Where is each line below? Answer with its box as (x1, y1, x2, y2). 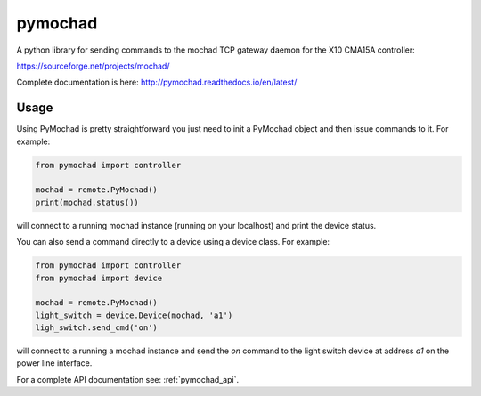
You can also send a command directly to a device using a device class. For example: (16, 237, 330, 247)
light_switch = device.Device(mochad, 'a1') (35, 310, 233, 320)
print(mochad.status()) (35, 197, 140, 207)
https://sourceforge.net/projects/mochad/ (16, 61, 170, 71)
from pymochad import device (35, 272, 163, 283)
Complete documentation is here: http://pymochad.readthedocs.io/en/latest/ (16, 77, 298, 88)
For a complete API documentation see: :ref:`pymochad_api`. (16, 374, 240, 384)
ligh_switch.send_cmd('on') (35, 323, 158, 333)
